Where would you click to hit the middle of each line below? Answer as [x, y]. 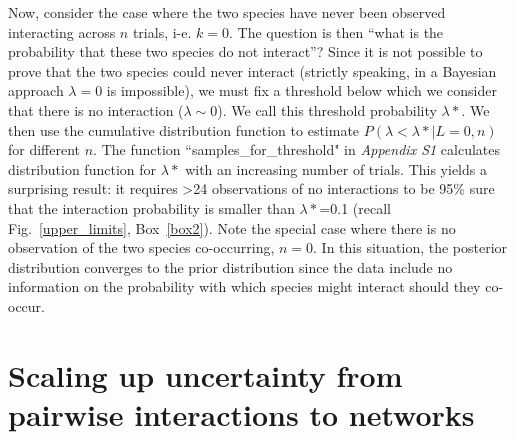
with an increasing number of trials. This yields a [336, 168]
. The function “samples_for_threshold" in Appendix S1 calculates [297, 149]
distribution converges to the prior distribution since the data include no [230, 266]
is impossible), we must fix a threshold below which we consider [301, 90]
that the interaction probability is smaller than [151, 207]
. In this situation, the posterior [410, 247]
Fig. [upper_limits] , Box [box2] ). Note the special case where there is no [232, 227]
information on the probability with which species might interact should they [244, 286]
